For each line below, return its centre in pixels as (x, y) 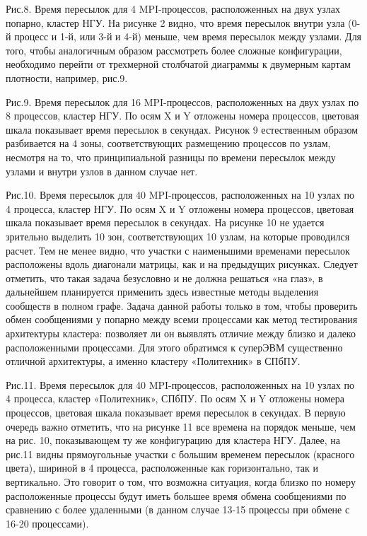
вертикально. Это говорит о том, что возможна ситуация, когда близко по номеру (181, 482)
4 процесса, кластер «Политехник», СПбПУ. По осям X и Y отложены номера (175, 398)
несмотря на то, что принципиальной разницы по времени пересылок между (171, 157)
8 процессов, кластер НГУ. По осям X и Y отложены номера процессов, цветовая (182, 116)
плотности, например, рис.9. (67, 77)
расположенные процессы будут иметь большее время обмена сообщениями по (176, 495)
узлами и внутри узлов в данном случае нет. (102, 171)
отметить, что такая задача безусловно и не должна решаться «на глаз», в (164, 278)
